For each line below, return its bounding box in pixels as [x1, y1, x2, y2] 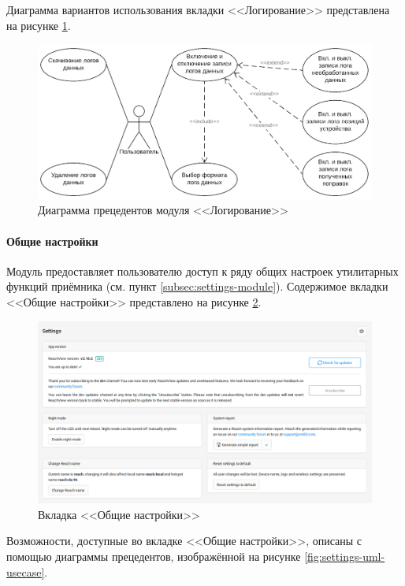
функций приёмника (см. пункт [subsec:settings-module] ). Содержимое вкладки [6, 278, 388, 295]
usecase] [6, 563, 45, 580]
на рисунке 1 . [6, 17, 71, 33]
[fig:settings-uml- [304, 547, 385, 564]
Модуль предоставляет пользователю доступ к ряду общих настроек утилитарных [6, 262, 399, 279]
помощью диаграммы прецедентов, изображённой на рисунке [6, 547, 301, 564]
